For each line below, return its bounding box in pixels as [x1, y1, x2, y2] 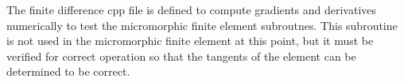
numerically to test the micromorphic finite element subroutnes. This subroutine [6, 17, 398, 33]
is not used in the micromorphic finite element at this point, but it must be [6, 32, 374, 49]
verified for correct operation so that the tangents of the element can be [6, 47, 356, 64]
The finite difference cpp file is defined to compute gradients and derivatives [6, 2, 377, 17]
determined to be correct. [6, 63, 130, 80]
